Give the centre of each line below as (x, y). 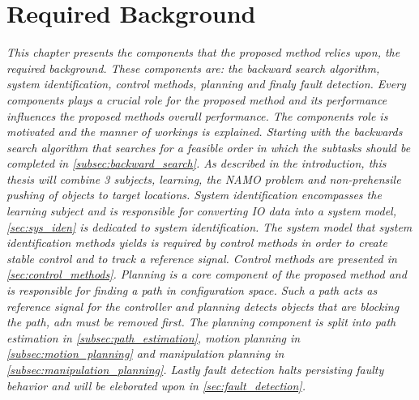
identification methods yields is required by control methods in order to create (197, 243)
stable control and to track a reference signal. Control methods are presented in (202, 258)
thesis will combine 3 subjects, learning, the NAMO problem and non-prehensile (204, 179)
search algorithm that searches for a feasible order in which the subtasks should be (209, 147)
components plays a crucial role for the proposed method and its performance (197, 99)
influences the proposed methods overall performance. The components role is (197, 115)
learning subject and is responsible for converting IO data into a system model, (202, 211)
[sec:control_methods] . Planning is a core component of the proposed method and (207, 274)
